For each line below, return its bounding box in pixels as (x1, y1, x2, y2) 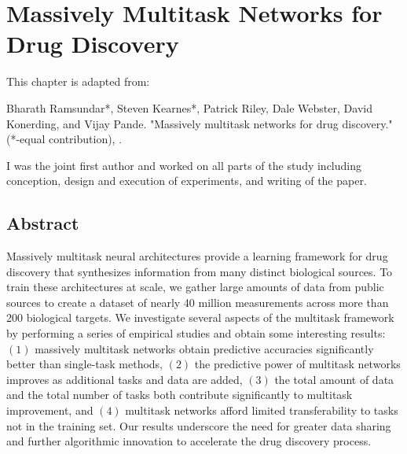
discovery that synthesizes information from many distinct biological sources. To (6, 263, 393, 279)
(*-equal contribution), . (6, 131, 123, 147)
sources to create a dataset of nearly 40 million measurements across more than (6, 293, 389, 310)
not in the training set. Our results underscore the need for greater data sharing (6, 417, 391, 434)
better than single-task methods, (6, 356, 163, 372)
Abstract (6, 211, 79, 235)
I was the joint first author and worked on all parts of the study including (6, 157, 362, 173)
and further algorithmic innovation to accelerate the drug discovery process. (6, 433, 372, 449)
